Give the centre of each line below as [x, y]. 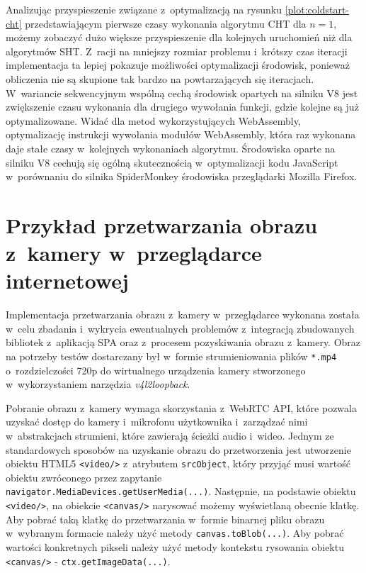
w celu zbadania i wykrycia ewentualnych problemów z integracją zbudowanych [180, 328]
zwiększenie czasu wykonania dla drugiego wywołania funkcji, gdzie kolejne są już [182, 107]
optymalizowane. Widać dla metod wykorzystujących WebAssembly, [153, 120]
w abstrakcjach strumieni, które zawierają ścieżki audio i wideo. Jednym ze [170, 436]
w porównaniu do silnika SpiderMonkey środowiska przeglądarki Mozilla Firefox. [182, 176]
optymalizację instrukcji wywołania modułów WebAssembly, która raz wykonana [181, 134]
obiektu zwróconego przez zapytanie [84, 477]
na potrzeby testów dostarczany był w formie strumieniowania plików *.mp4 [171, 356]
